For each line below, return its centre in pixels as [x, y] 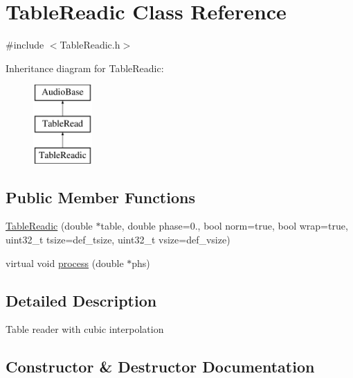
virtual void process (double [65, 263]
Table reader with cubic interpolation [85, 329]
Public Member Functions [100, 197]
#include [25, 45]
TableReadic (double [49, 226]
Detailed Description [81, 300]
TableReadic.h [90, 45]
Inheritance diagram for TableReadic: [85, 68]
